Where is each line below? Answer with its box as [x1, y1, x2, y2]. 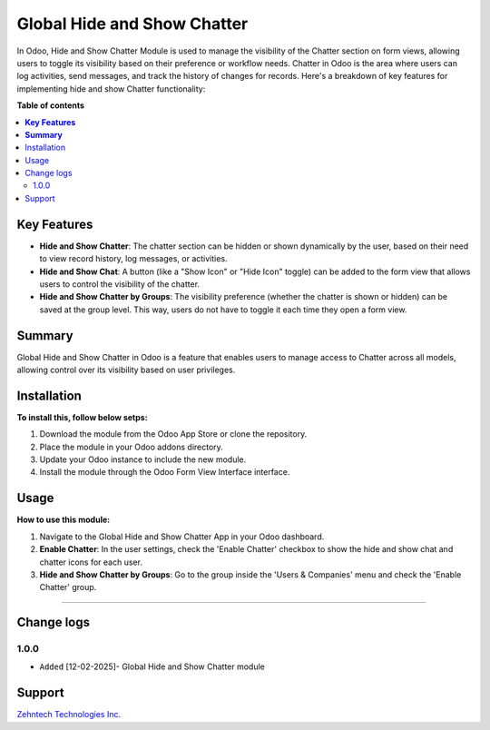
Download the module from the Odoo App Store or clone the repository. [39, 429, 308, 439]
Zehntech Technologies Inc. [16, 709, 122, 720]
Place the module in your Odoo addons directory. [39, 441, 224, 452]
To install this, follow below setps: [16, 411, 149, 422]
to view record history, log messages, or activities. [39, 253, 228, 264]
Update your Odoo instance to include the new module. [39, 454, 247, 465]
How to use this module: [16, 514, 111, 526]
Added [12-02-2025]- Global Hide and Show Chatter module [39, 661, 265, 672]
